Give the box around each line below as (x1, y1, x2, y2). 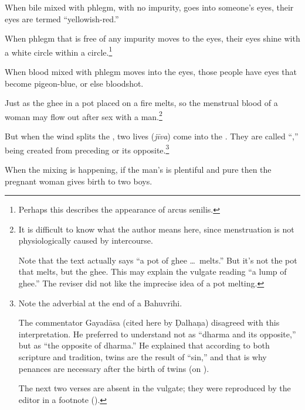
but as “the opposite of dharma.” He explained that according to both (18, 339, 270, 351)
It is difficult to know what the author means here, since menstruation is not (18, 223, 294, 235)
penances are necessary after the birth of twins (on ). (18, 362, 209, 374)
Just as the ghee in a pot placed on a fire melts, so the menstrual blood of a (5, 97, 278, 109)
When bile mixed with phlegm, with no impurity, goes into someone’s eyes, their (5, 1, 294, 13)
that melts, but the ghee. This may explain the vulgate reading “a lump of (18, 265, 287, 278)
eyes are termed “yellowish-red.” (5, 12, 119, 25)
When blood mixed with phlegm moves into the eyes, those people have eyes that (5, 66, 297, 78)
